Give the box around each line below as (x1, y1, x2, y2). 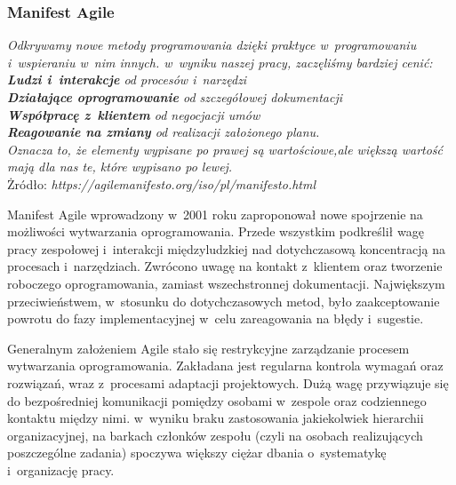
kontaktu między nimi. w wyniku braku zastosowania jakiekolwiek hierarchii (7, 409, 424, 427)
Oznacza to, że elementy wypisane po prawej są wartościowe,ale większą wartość (7, 139, 444, 158)
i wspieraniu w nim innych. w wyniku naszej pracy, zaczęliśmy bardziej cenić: (7, 52, 433, 71)
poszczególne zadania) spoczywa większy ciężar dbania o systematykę (7, 443, 387, 462)
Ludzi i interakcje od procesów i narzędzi (7, 70, 247, 89)
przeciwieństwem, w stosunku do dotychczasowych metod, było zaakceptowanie (7, 291, 440, 310)
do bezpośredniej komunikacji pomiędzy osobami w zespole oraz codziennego (7, 391, 427, 409)
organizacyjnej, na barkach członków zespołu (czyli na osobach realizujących (7, 425, 423, 444)
